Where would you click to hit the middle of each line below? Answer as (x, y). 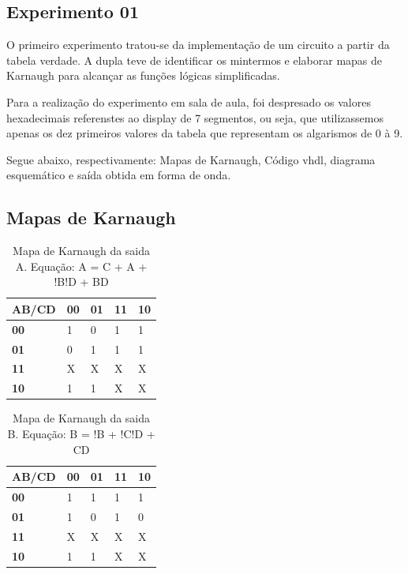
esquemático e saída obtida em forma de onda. (119, 175)
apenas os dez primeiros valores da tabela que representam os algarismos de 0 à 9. (205, 133)
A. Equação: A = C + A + (81, 266)
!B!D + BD (81, 281)
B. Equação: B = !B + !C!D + (81, 433)
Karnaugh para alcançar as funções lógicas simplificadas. (143, 75)
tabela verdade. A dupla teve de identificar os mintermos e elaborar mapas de (195, 60)
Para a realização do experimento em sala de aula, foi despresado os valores (189, 101)
